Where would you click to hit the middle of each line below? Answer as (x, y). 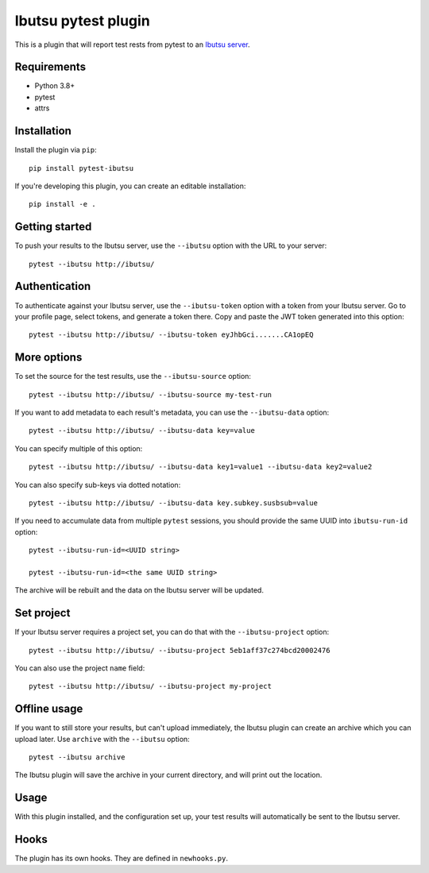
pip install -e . (62, 204)
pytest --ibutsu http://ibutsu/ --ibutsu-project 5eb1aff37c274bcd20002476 (180, 650)
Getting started (53, 227)
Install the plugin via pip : (56, 150)
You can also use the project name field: (80, 668)
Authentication (53, 286)
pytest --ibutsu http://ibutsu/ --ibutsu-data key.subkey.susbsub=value (173, 503)
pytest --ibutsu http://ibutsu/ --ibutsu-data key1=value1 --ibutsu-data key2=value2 (201, 467)
